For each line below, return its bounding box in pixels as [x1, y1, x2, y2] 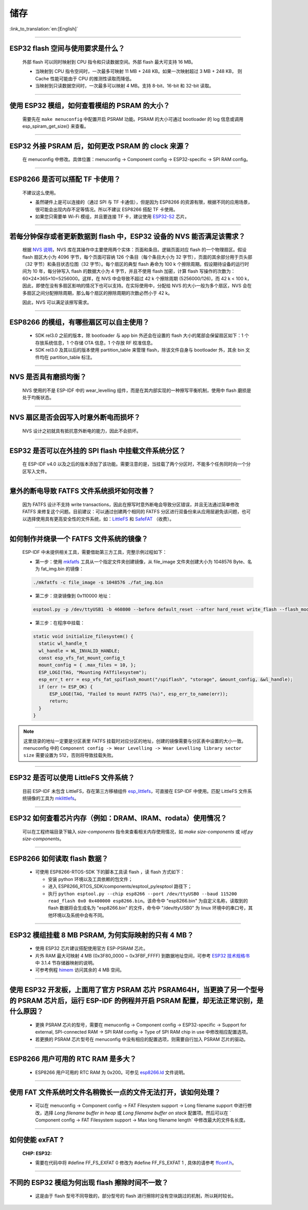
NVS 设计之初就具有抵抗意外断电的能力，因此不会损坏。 [22, 427, 141, 434]
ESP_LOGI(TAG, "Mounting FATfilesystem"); [38, 669, 147, 675]
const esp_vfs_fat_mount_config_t [38, 655, 126, 661]
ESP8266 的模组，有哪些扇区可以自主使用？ [9, 318, 150, 327]
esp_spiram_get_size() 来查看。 [22, 123, 89, 129]
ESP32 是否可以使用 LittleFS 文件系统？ [9, 773, 135, 782]
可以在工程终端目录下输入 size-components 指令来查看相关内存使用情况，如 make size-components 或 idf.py [22, 828, 254, 835]
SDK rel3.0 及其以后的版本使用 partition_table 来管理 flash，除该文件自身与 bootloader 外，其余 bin [35, 347, 245, 353]
